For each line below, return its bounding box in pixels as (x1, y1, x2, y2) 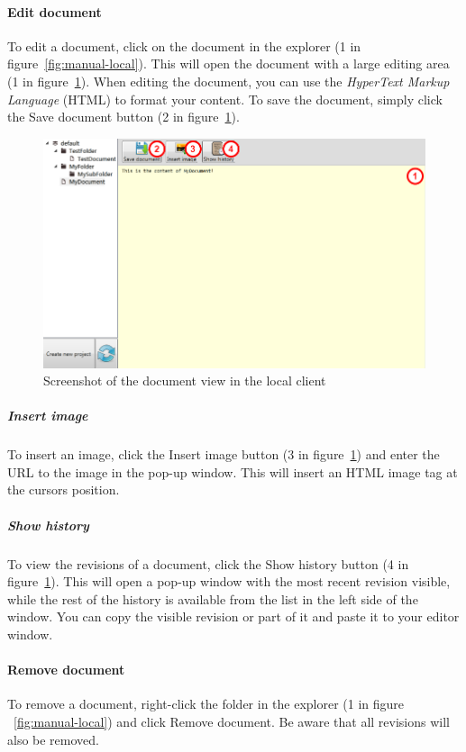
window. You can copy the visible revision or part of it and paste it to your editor (7, 607, 460, 626)
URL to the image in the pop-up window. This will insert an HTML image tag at (7, 462, 458, 481)
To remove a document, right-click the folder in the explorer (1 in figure (7, 694, 405, 713)
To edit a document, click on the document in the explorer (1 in (7, 36, 361, 55)
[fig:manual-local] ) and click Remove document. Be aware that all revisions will (14, 712, 450, 730)
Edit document (7, 2, 102, 21)
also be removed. (7, 729, 99, 748)
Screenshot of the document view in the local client (43, 371, 326, 390)
